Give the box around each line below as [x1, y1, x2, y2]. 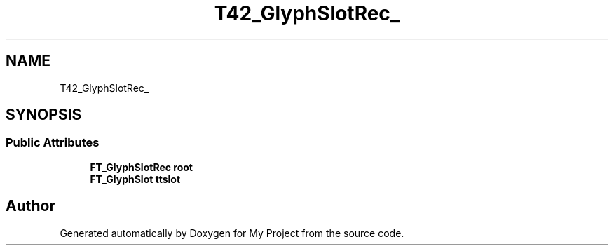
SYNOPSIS [6, 106, 82, 124]
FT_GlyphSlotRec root [90, 161, 193, 173]
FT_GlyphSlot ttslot [90, 172, 181, 185]
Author [6, 197, 55, 215]
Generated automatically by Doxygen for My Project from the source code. [60, 226, 404, 239]
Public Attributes [6, 135, 100, 150]
